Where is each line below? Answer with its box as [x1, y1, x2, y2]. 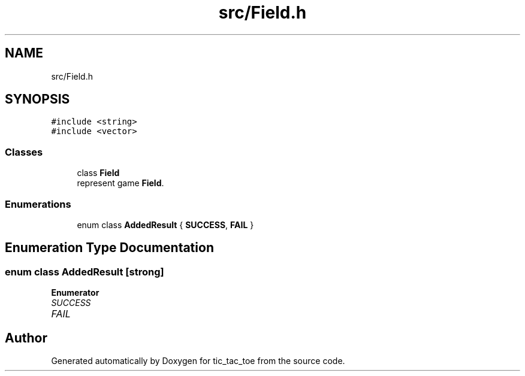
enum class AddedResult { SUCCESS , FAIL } [77, 219, 254, 230]
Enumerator [51, 287, 99, 298]
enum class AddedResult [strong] [5, 265, 164, 278]
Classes [5, 145, 43, 158]
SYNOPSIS [5, 92, 70, 107]
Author [5, 330, 47, 345]
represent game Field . [77, 178, 164, 189]
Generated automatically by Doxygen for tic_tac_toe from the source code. [51, 356, 345, 366]
